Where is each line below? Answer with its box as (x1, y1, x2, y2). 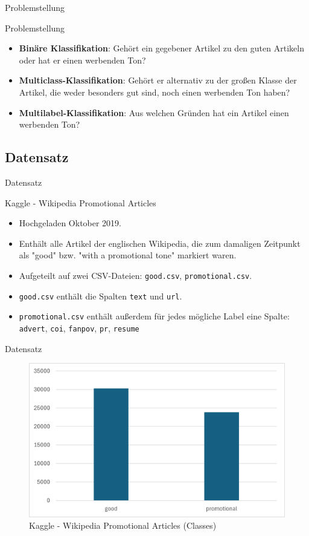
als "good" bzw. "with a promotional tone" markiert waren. (19, 249, 237, 261)
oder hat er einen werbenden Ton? (19, 53, 146, 66)
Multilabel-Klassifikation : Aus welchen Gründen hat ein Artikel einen (19, 106, 289, 119)
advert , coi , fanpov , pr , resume (19, 321, 139, 334)
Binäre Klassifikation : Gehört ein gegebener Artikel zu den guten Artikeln (19, 42, 304, 54)
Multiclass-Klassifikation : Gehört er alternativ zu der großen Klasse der (19, 74, 297, 87)
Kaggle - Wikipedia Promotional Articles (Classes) (29, 519, 217, 532)
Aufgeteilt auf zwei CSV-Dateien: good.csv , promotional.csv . (19, 269, 252, 281)
